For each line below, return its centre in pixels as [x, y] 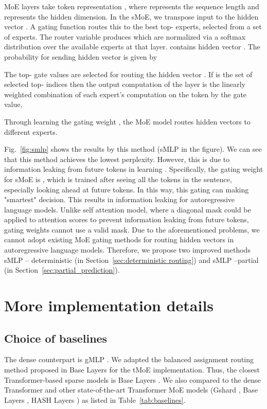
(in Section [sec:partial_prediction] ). [62, 270]
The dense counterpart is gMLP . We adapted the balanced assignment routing [129, 359]
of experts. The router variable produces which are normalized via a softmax [125, 36]
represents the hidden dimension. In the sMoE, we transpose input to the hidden [131, 16]
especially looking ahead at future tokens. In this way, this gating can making [127, 189]
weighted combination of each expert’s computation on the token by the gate [126, 94]
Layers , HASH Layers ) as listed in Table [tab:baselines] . [95, 399]
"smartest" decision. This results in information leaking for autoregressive [120, 199]
